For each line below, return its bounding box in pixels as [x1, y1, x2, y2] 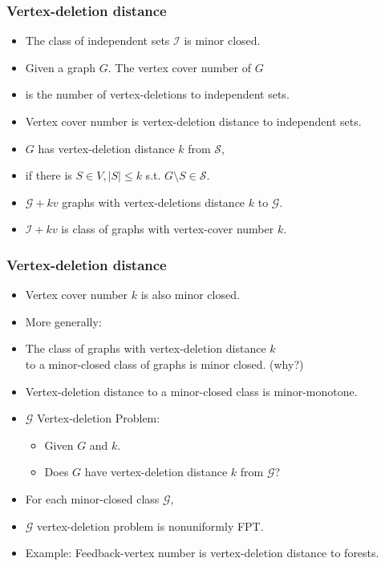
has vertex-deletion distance [38, 139, 175, 156]
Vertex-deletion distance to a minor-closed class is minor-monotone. [25, 382, 358, 399]
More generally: [25, 313, 102, 329]
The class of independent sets [25, 32, 170, 49]
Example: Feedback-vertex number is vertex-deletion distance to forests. [25, 544, 379, 561]
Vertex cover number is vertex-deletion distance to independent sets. [25, 113, 362, 129]
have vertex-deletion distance [84, 463, 228, 480]
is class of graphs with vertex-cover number [61, 220, 274, 237]
